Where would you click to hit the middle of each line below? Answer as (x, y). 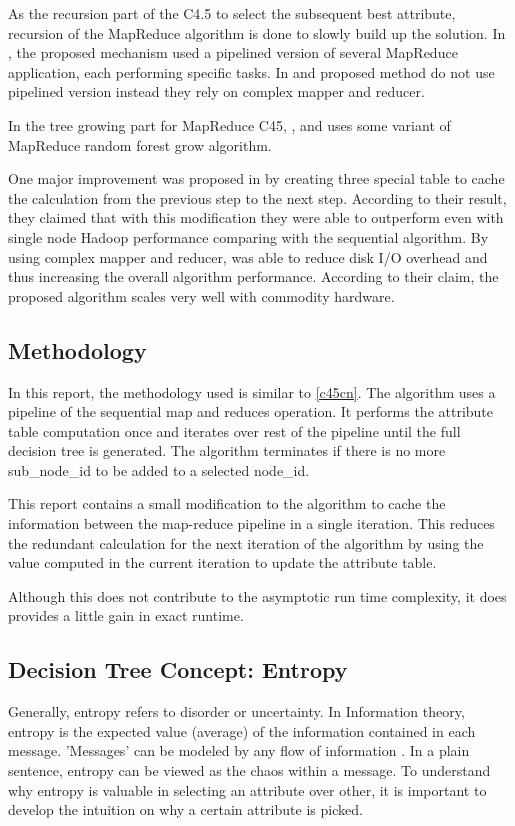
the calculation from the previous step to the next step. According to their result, (257, 197)
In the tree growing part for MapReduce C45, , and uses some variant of (229, 124)
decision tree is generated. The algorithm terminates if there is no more (227, 450)
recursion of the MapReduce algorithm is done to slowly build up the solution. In (257, 32)
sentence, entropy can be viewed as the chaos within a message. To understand (249, 770)
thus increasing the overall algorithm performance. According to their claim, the (253, 276)
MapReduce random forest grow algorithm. (140, 144)
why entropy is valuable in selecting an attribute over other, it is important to (247, 789)
